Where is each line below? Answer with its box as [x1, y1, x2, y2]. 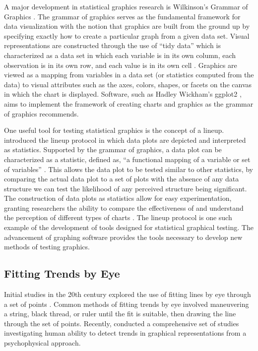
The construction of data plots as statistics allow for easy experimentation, [4, 193, 232, 203]
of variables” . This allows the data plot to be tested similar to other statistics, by [4, 164, 253, 174]
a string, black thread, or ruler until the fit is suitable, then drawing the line [4, 308, 236, 319]
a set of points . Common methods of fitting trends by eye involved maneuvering [4, 298, 249, 309]
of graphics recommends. [4, 108, 79, 118]
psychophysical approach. [4, 338, 81, 348]
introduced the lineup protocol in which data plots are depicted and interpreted [4, 134, 246, 145]
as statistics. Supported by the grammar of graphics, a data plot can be [4, 144, 222, 155]
